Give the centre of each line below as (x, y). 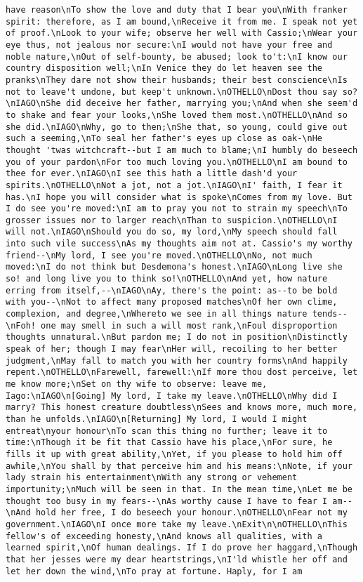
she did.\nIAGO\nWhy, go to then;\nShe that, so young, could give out (177, 127)
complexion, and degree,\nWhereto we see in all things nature (157, 314)
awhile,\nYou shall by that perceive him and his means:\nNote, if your (179, 466)
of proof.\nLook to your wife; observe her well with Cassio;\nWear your (182, 33)
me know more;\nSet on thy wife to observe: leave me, (137, 384)
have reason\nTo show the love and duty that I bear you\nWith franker (177, 10)
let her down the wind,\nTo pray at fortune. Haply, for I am (154, 571)
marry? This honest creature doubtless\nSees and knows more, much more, (182, 408)
